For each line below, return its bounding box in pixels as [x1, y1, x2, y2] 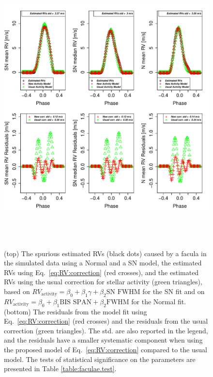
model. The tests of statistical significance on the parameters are [4, 354, 196, 364]
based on [4, 286, 30, 296]
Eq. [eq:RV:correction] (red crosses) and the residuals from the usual [4, 316, 208, 326]
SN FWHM [106, 288, 140, 295]
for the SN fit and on [142, 286, 205, 296]
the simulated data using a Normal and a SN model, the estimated [4, 258, 202, 268]
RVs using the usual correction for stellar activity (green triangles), [4, 277, 202, 287]
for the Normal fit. [131, 296, 186, 306]
